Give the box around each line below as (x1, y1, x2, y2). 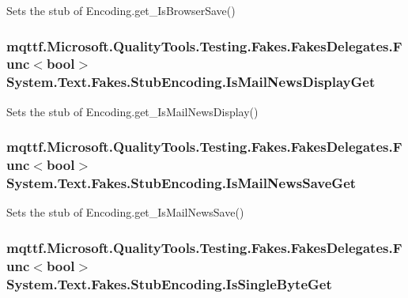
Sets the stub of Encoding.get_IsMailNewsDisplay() (6, 103, 259, 119)
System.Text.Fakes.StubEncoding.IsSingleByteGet (6, 273, 332, 293)
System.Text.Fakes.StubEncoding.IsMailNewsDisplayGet (6, 72, 376, 92)
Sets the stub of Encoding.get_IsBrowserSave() (6, 2, 236, 18)
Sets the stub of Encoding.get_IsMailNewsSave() (6, 204, 244, 221)
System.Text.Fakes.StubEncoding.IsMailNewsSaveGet (6, 173, 357, 193)
